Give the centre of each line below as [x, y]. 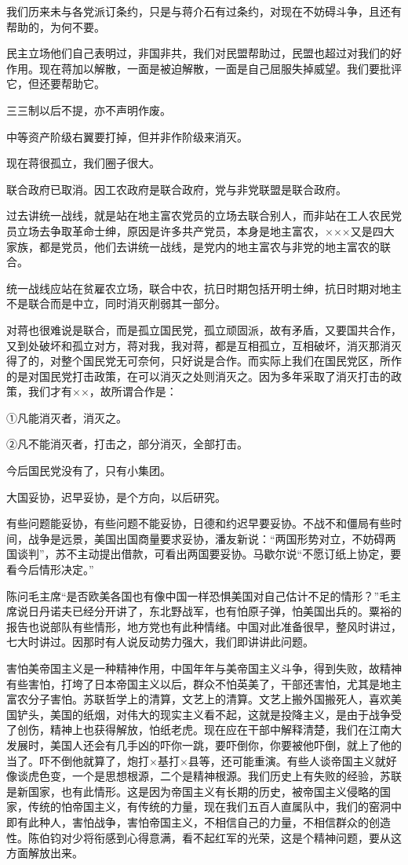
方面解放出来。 [45, 853]
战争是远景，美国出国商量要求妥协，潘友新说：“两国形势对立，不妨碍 [206, 538]
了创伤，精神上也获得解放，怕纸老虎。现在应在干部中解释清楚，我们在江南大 [204, 730]
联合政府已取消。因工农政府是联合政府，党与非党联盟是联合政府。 [177, 189]
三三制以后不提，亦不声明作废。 [89, 109]
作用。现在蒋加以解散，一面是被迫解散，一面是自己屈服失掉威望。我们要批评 [204, 68]
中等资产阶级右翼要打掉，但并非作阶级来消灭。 [127, 136]
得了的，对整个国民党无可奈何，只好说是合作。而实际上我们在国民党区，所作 [204, 361]
